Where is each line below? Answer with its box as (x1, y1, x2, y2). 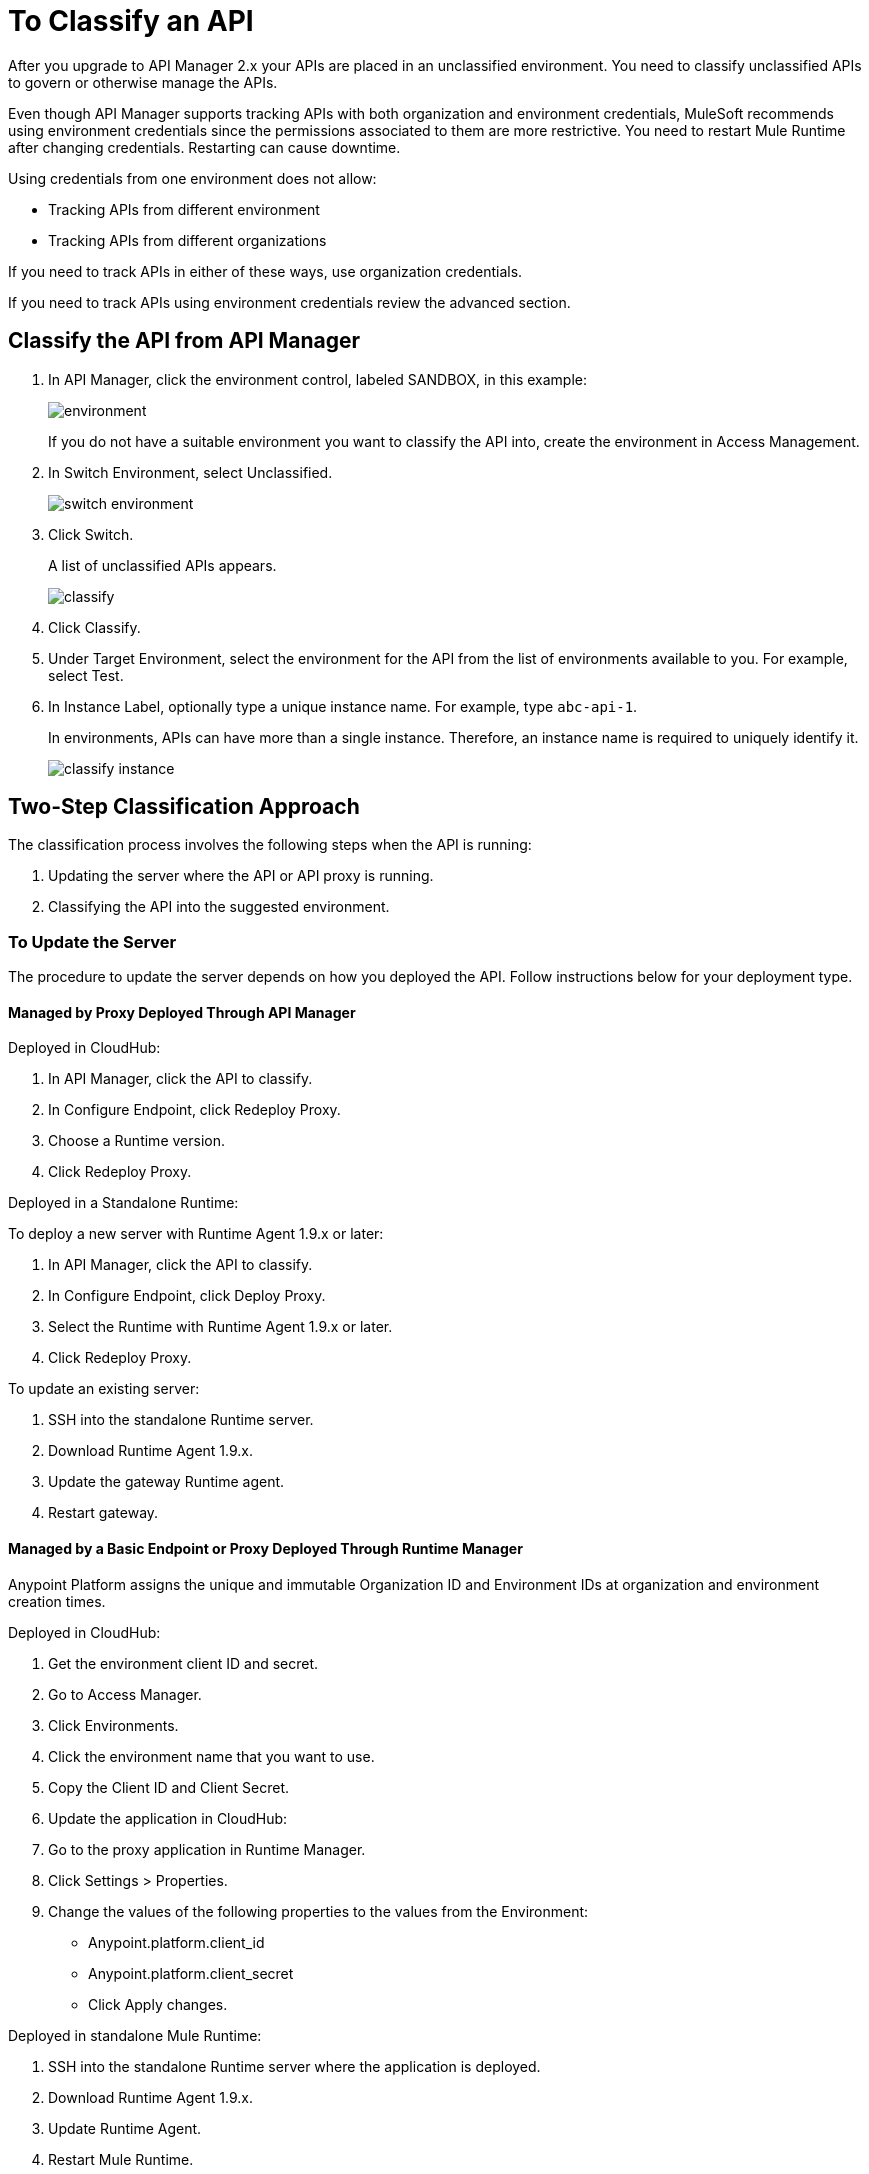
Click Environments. (48, 1716, 179, 1734)
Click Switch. (48, 525, 134, 543)
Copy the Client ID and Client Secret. (48, 1778, 290, 1796)
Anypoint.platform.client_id (88, 1933, 265, 1951)
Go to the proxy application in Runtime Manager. (48, 1840, 366, 1858)
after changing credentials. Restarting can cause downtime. (8, 138, 401, 156)
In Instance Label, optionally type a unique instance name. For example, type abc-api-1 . (48, 697, 638, 715)
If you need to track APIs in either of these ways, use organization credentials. (8, 262, 523, 280)
